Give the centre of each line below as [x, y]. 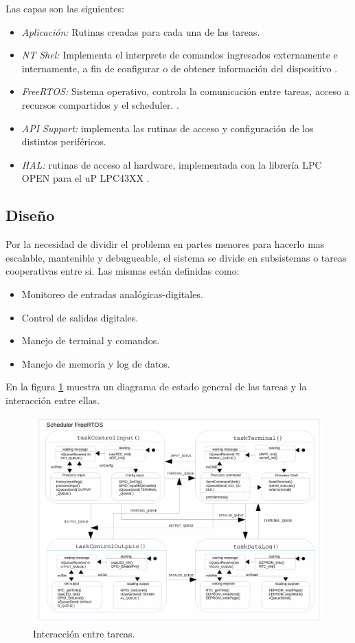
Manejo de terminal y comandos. [91, 340]
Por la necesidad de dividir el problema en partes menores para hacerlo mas [165, 244]
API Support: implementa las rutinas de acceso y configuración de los [168, 128]
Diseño [30, 215]
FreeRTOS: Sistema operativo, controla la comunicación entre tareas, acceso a [185, 91]
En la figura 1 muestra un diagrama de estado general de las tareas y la [156, 387]
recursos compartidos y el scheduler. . [100, 104]
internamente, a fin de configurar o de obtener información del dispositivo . [180, 68]
